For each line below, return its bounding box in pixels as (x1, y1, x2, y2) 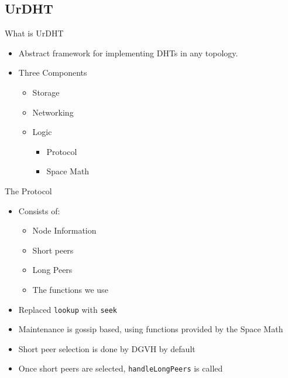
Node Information (32, 224, 97, 237)
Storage (32, 86, 60, 98)
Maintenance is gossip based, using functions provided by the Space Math (18, 323, 283, 335)
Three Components (18, 66, 87, 79)
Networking (32, 106, 74, 118)
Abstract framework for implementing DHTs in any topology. (18, 46, 238, 59)
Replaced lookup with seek (18, 303, 118, 315)
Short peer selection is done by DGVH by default (18, 342, 196, 355)
